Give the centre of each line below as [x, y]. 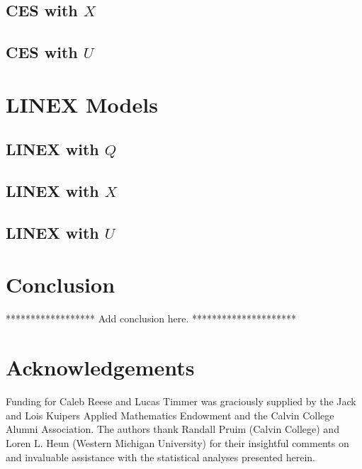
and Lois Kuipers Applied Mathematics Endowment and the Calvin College [170, 415]
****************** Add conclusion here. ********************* [151, 318]
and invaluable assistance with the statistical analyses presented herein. [161, 457]
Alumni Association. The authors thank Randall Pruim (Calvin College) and [172, 429]
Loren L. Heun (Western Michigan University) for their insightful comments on [177, 442]
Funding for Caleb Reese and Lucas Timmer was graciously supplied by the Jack [181, 401]
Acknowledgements [100, 367]
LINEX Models [82, 104]
